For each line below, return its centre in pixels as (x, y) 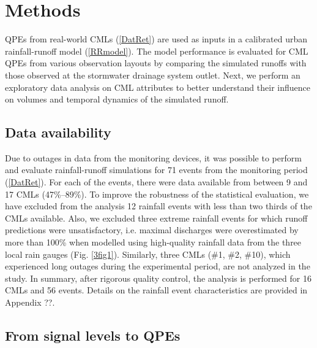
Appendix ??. (30, 302)
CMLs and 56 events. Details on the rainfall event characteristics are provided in (156, 290)
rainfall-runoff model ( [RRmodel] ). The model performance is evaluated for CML (157, 51)
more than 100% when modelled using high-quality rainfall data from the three (153, 242)
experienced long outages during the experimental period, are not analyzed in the (158, 266)
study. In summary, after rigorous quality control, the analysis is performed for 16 (158, 278)
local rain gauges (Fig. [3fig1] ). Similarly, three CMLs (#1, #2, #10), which (148, 254)
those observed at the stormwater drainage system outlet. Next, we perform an (153, 75)
